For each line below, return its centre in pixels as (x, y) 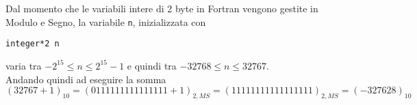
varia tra (24, 65)
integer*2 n (33, 44)
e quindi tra (152, 65)
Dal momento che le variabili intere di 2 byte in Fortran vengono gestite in (162, 8)
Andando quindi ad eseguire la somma (86, 79)
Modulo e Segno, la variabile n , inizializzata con (106, 21)
